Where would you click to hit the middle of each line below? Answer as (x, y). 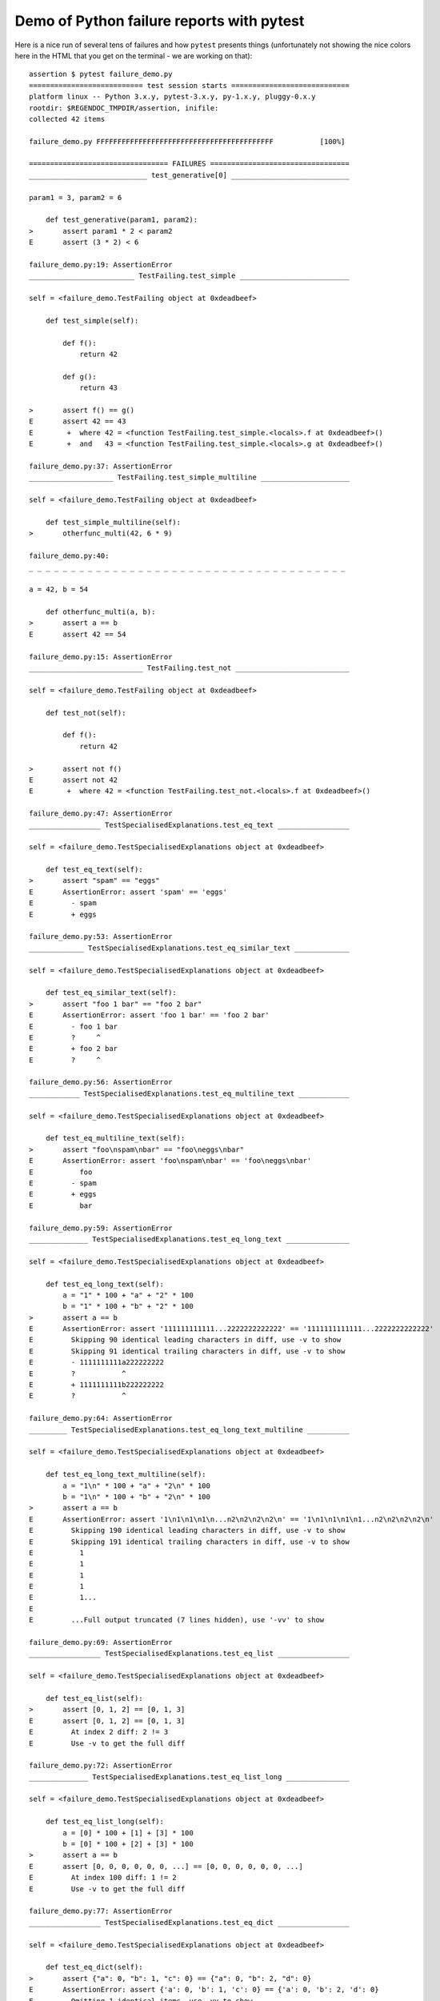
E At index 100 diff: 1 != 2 (103, 1878)
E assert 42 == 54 (78, 634)
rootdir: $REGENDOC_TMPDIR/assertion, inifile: (124, 108)
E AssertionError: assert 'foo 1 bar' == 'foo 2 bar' (149, 1015)
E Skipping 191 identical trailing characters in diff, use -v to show (189, 1542)
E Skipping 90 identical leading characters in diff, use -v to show (185, 1340)
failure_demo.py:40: (69, 556)
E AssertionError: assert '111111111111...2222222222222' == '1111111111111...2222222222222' (232, 1329)
